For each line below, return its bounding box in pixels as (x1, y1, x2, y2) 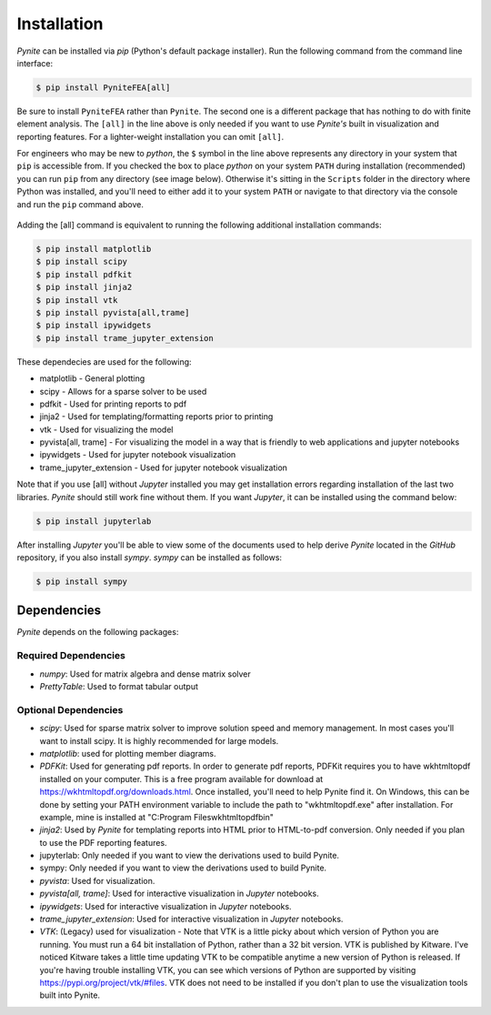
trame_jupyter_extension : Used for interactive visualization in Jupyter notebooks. (39, 914, 344, 925)
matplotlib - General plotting (39, 373, 145, 384)
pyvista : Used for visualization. (39, 875, 155, 886)
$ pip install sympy (35, 576, 127, 587)
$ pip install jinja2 (35, 282, 133, 293)
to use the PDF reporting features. (39, 837, 167, 848)
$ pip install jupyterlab (35, 516, 152, 527)
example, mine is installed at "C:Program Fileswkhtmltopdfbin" (39, 811, 275, 822)
